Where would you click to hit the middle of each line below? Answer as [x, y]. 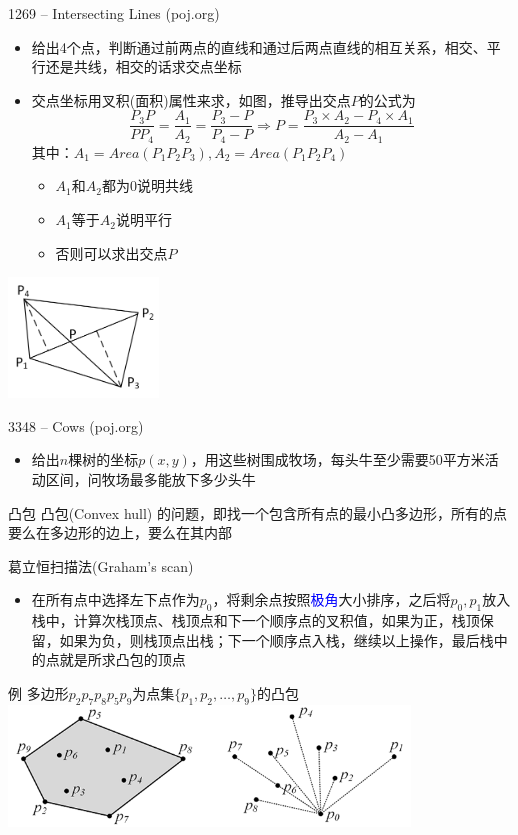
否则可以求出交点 [111, 252]
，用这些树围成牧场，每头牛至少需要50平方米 [337, 459]
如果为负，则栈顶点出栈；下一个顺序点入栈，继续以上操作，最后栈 [276, 639]
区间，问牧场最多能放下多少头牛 [150, 478]
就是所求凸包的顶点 [122, 659]
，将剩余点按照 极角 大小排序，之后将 [331, 599]
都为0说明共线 [147, 185]
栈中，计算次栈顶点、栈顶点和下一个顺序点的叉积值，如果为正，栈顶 [255, 620]
